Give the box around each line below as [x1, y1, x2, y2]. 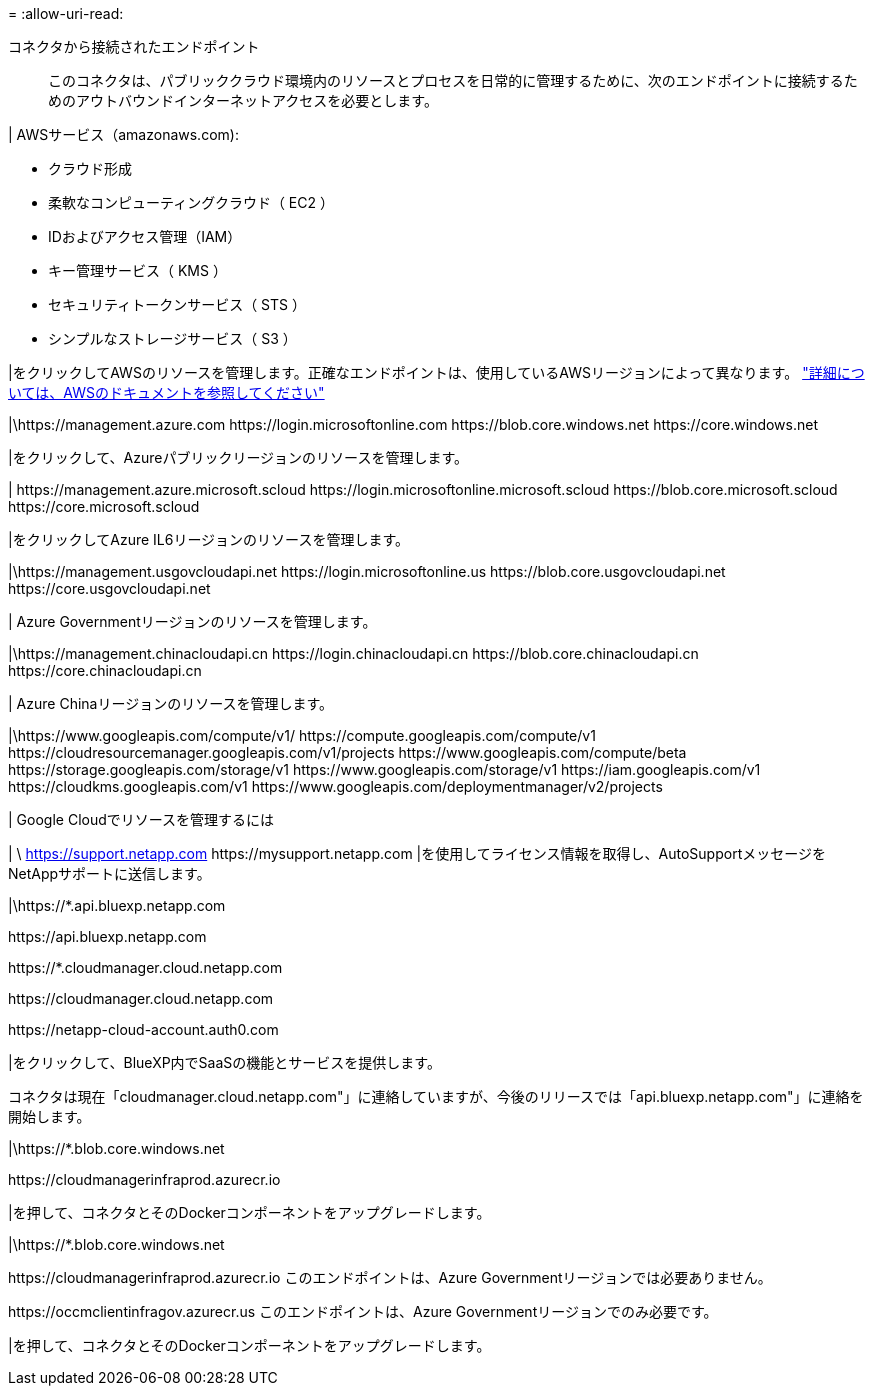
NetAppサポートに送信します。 [8, 865, 211, 882]
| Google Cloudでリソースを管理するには [8, 811, 275, 828]
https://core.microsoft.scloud [8, 498, 200, 515]
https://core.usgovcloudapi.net [8, 580, 211, 597]
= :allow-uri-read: [8, 5, 124, 22]
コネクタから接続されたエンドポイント [8, 38, 260, 55]
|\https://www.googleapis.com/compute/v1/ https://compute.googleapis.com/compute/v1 [8, 727, 596, 744]
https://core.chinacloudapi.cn [8, 662, 202, 679]
